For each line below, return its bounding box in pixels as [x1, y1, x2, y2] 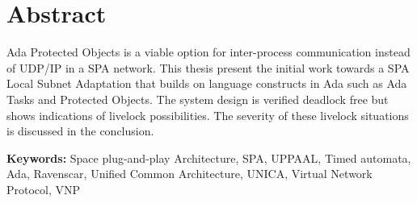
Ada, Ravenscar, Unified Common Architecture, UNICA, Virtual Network [6, 165, 373, 182]
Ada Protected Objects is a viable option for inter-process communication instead [6, 43, 411, 60]
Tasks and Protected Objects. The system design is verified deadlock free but [6, 90, 389, 107]
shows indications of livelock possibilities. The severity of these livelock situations [6, 106, 409, 123]
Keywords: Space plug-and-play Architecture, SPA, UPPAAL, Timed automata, [6, 149, 411, 166]
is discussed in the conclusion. [6, 122, 154, 139]
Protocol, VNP [6, 180, 81, 197]
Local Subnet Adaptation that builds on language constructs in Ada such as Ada [6, 75, 407, 92]
